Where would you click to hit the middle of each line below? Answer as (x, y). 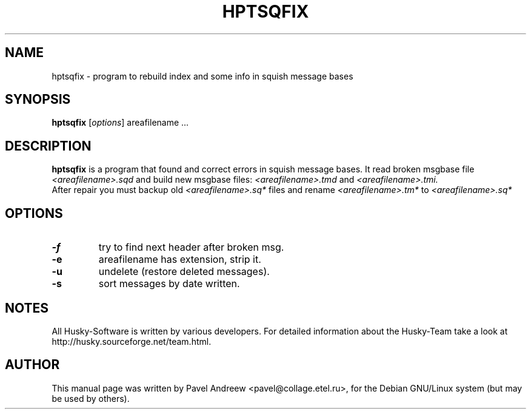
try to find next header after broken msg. (191, 247)
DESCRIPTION (48, 146)
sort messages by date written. (169, 284)
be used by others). (91, 398)
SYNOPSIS (38, 100)
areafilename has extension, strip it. (180, 260)
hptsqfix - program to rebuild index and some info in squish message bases (202, 76)
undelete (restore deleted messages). (184, 272)
